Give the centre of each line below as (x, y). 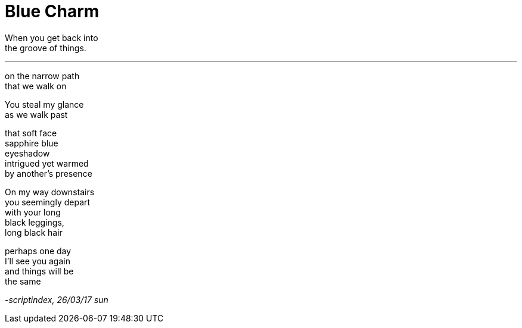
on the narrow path (42, 76)
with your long (33, 212)
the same (23, 281)
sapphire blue (32, 143)
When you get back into (52, 38)
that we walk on (36, 86)
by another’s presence (49, 173)
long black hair (34, 232)
